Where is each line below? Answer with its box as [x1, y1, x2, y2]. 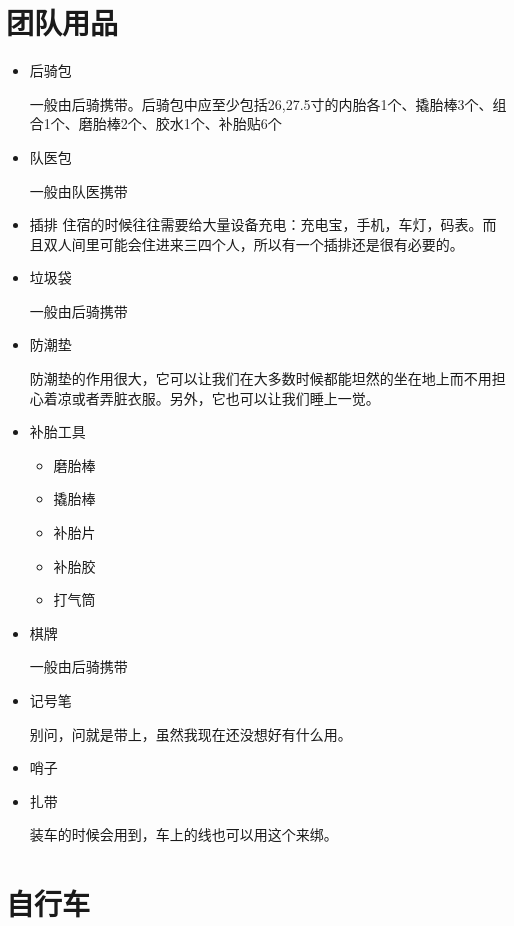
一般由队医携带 [29, 180, 128, 201]
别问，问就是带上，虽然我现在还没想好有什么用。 [29, 723, 352, 744]
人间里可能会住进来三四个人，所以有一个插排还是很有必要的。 [57, 233, 464, 254]
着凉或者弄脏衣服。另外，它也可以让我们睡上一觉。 [43, 387, 380, 408]
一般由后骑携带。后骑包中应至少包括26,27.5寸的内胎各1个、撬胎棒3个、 [29, 93, 493, 114]
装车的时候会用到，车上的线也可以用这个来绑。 [29, 824, 338, 845]
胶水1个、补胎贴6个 [155, 113, 282, 134]
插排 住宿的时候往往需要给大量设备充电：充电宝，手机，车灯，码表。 [29, 214, 483, 235]
